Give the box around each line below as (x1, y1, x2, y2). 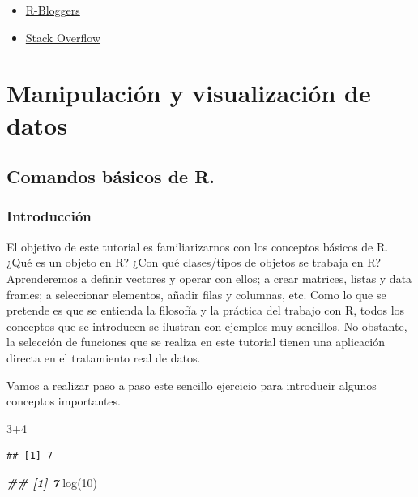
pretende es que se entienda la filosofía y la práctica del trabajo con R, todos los (6, 302, 405, 319)
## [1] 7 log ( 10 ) (6, 473, 98, 491)
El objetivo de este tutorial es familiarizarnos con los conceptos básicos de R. (6, 238, 389, 255)
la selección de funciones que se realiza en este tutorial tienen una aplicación (6, 333, 386, 350)
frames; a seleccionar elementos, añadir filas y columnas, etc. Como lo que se (6, 285, 386, 302)
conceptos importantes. (6, 392, 121, 409)
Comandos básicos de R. (6, 164, 215, 189)
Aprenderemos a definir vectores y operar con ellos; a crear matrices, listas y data (6, 269, 412, 286)
